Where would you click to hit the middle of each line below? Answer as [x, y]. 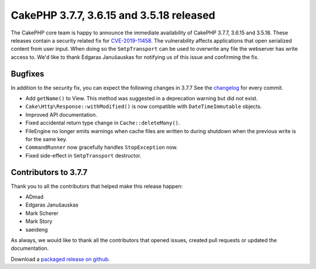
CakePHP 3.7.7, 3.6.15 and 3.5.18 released [113, 15]
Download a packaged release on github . [61, 259]
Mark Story [39, 221]
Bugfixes [28, 74]
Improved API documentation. [61, 114]
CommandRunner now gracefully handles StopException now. [102, 147]
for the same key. [46, 139]
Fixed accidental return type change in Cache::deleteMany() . [103, 123]
